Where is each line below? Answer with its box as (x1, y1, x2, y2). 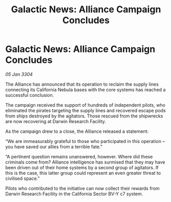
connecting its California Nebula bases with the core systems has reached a (5, 86, 166, 93)
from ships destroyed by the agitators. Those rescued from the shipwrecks (5, 113, 163, 119)
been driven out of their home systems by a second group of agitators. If (5, 164, 159, 170)
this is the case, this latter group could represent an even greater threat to (5, 170, 161, 176)
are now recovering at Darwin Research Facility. (5, 118, 106, 124)
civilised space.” (5, 175, 40, 181)
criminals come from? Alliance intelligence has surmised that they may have (5, 159, 165, 165)
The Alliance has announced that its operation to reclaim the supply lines (5, 81, 159, 87)
